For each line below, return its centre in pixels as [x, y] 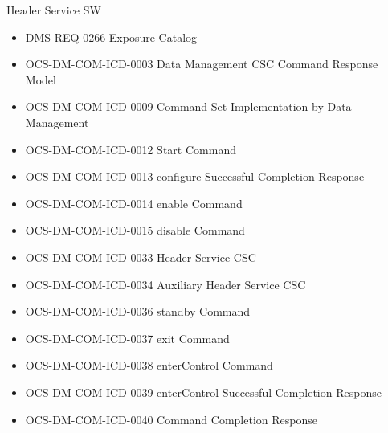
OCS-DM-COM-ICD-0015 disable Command [135, 230]
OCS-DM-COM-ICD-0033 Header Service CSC [141, 257]
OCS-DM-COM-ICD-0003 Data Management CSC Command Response [202, 64]
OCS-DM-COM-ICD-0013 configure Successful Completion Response [195, 176]
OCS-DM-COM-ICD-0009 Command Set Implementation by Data [188, 106]
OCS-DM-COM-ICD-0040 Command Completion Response [171, 419]
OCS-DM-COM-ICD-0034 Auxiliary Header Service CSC [165, 284]
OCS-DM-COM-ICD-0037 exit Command [127, 338]
